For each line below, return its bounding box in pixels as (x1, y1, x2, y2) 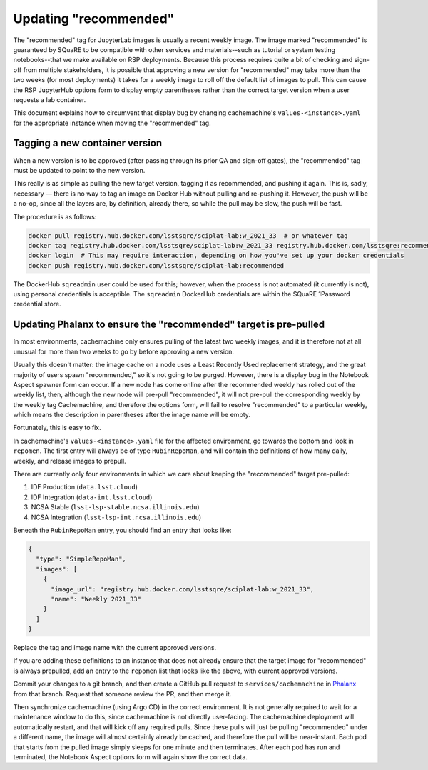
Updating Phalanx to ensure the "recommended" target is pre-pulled (13, 319, 325, 331)
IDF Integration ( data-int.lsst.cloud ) (31, 493, 153, 501)
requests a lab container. (13, 95, 86, 104)
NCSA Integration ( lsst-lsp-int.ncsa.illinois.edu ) (31, 513, 202, 521)
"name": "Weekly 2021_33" (51, 595, 142, 603)
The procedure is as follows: (13, 212, 97, 221)
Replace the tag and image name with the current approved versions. (13, 644, 217, 652)
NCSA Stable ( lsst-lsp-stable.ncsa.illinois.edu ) (31, 503, 200, 511)
